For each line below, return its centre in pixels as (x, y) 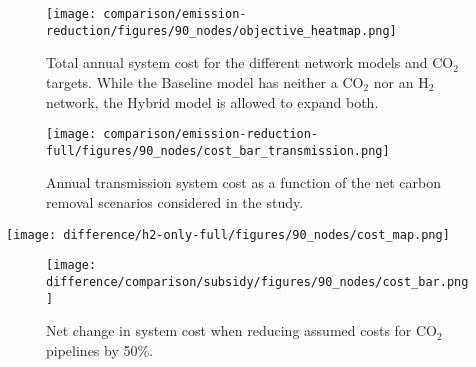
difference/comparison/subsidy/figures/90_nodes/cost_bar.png (257, 281)
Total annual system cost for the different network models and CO (250, 62)
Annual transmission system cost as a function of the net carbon (243, 182)
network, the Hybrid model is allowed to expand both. (212, 101)
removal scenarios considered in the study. (175, 202)
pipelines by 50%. (100, 349)
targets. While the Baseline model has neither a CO (205, 81)
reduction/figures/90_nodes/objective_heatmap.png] (221, 30)
